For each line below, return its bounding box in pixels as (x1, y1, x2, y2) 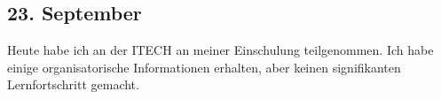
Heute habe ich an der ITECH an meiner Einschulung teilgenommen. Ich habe (7, 41, 434, 59)
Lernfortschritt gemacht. (7, 75, 139, 94)
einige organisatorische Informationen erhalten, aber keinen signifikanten (7, 57, 401, 76)
